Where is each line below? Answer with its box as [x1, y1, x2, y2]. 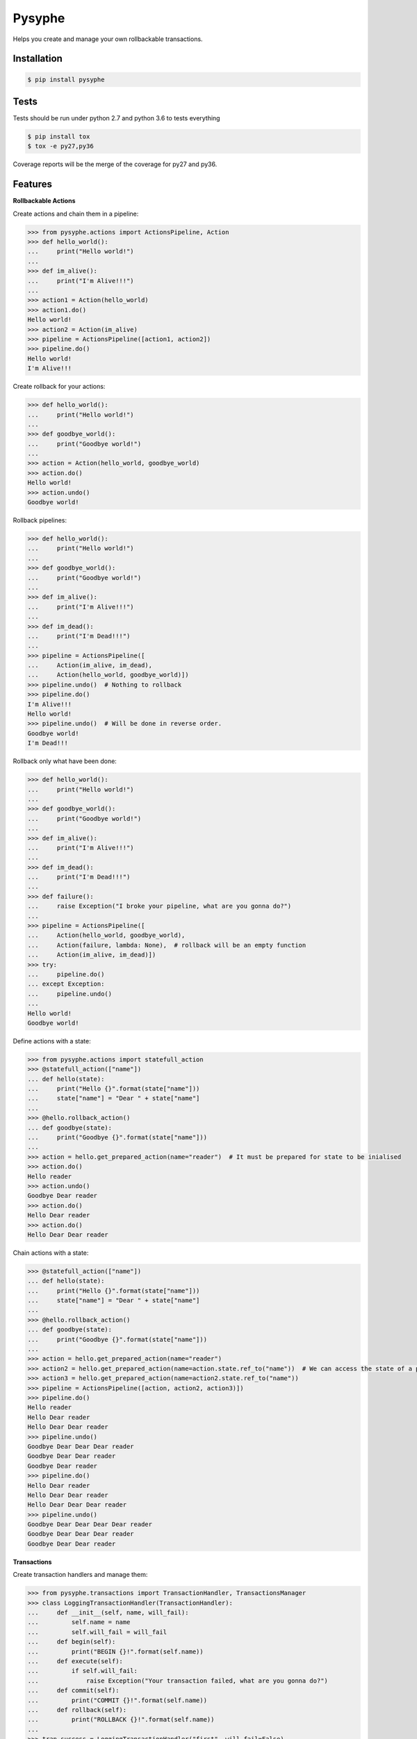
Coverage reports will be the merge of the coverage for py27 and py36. [13, 160, 218, 168]
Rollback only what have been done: [13, 757, 117, 765]
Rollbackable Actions [13, 197, 76, 205]
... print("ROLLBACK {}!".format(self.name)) [27, 1715, 215, 1724]
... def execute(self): [27, 1657, 123, 1665]
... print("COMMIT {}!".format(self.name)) [27, 1696, 208, 1704]
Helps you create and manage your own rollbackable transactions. [13, 35, 203, 43]
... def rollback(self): [27, 1706, 127, 1714]
